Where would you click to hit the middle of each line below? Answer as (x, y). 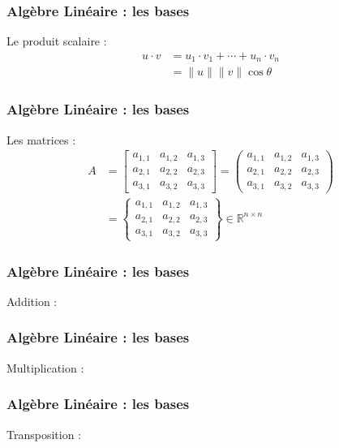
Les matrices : (41, 139)
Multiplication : (45, 367)
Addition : (32, 301)
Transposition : (44, 434)
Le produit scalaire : (57, 41)
